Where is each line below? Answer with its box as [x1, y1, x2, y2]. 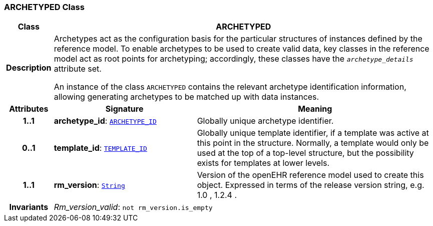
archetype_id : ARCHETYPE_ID [54, 116, 157, 126]
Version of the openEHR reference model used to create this [197, 170, 424, 180]
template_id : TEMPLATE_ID [54, 143, 147, 153]
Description [6, 63, 52, 73]
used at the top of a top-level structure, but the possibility [197, 148, 414, 158]
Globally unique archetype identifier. [197, 116, 334, 126]
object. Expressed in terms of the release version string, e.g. [197, 180, 424, 190]
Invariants [9, 202, 49, 212]
